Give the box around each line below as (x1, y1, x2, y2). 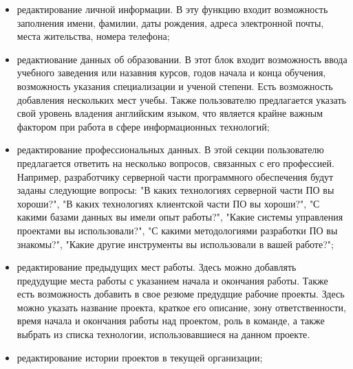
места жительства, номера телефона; (17, 29, 170, 43)
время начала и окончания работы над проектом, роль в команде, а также (17, 313, 325, 328)
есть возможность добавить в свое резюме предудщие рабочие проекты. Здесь (17, 287, 345, 301)
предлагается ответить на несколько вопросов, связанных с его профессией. (17, 155, 334, 170)
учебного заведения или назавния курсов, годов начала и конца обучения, (17, 65, 326, 80)
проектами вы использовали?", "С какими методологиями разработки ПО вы (17, 223, 338, 237)
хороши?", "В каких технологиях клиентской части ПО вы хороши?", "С (17, 196, 320, 210)
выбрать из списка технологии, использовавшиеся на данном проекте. (17, 327, 310, 342)
